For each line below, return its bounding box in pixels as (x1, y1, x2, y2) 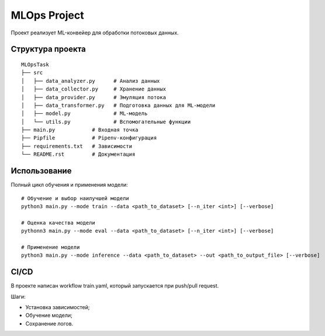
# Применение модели (21, 244, 80, 250)
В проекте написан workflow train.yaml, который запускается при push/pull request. (11, 282, 219, 289)
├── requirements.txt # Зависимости (21, 143, 133, 149)
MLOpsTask (21, 61, 49, 68)
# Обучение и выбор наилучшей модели (21, 195, 130, 201)
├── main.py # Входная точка (21, 127, 139, 134)
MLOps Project (11, 9, 84, 22)
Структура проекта (11, 44, 86, 54)
